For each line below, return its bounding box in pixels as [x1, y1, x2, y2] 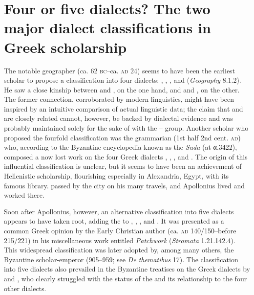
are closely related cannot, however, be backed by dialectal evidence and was [4, 113, 233, 123]
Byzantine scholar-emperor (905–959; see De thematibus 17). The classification [4, 254, 238, 264]
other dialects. [4, 283, 46, 293]
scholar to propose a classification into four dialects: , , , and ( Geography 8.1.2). [4, 75, 241, 85]
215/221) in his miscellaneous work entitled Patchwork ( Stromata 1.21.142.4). [4, 235, 235, 245]
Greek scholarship [4, 37, 127, 57]
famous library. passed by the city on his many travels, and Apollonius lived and [4, 180, 245, 190]
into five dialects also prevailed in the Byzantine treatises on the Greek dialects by [4, 264, 250, 274]
